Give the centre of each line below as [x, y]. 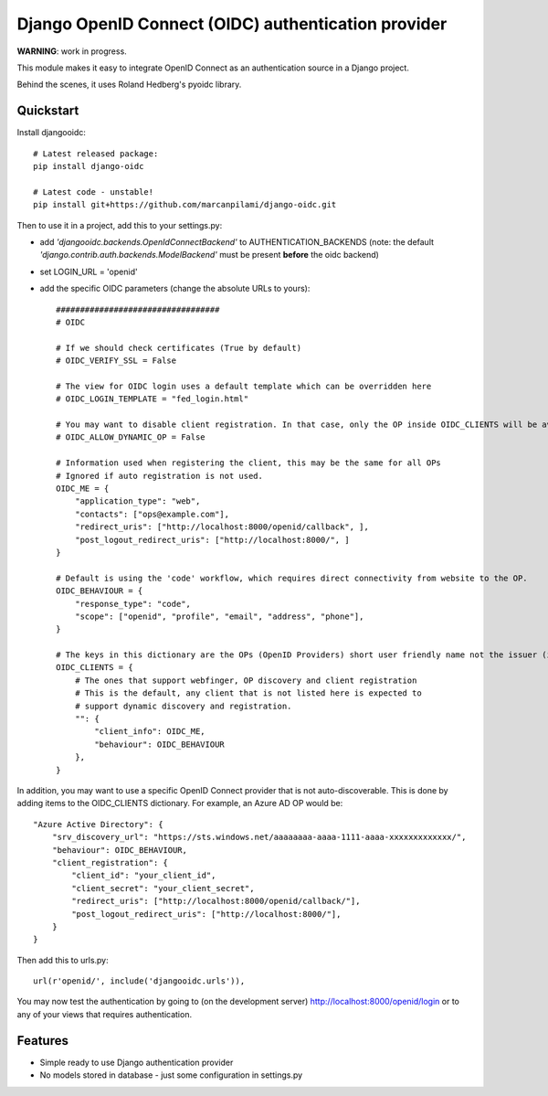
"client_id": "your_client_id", [144, 876]
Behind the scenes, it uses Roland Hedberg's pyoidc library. [129, 85]
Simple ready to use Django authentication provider [137, 1062]
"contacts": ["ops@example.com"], [152, 514]
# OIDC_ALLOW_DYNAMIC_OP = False [131, 437]
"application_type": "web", [137, 501]
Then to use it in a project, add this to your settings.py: [120, 225]
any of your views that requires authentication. [104, 1014]
